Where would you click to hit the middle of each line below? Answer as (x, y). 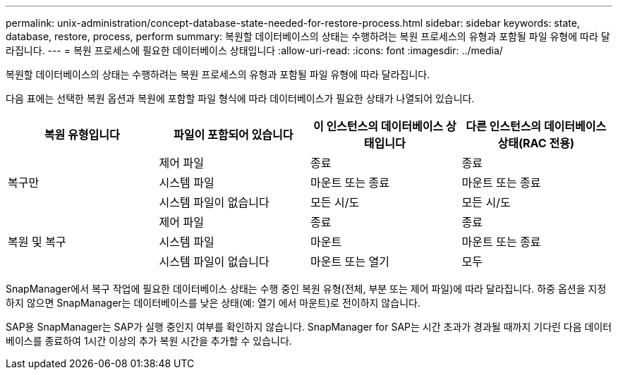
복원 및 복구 (37, 242)
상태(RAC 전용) (536, 143)
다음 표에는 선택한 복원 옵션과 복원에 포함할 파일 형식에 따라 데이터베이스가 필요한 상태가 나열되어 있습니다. (240, 98)
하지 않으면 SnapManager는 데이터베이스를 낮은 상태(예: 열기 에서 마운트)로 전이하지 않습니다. (213, 303)
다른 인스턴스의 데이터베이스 (536, 126)
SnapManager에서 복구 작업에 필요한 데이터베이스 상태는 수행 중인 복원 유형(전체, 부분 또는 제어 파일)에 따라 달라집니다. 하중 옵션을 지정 (306, 289)
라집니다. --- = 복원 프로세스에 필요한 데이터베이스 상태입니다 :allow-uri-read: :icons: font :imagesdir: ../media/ (254, 50)
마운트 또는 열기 (350, 262)
